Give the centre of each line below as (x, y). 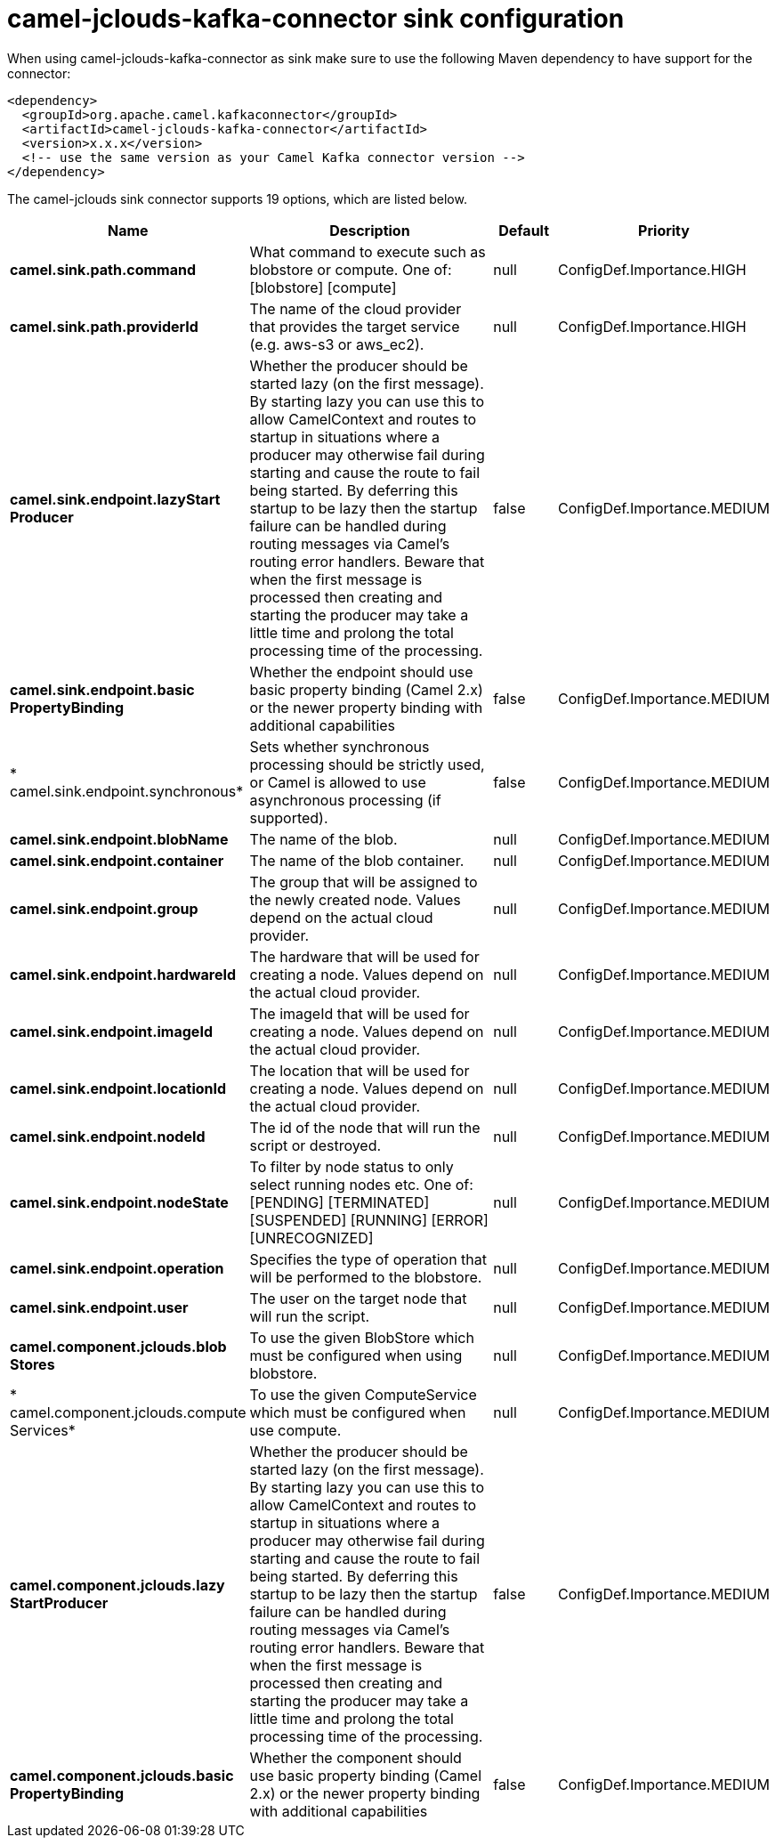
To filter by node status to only (352, 1166)
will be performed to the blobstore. (366, 1277)
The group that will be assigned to (364, 882)
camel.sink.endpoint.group (104, 908)
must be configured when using (356, 1355)
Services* (43, 1430)
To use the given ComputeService (363, 1394)
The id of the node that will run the (365, 1127)
